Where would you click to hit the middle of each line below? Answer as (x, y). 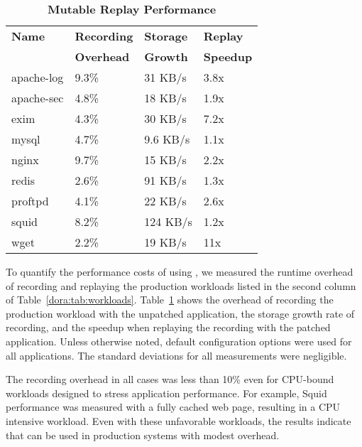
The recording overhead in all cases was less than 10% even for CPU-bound (170, 379)
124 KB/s (168, 221)
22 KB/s (165, 201)
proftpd (30, 201)
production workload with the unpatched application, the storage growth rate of (180, 313)
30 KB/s (165, 118)
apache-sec (38, 98)
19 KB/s (165, 242)
